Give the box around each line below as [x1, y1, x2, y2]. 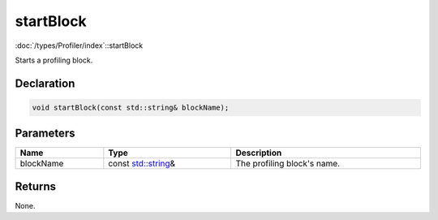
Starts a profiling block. [15, 55, 93, 65]
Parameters [15, 127, 75, 140]
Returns [15, 179, 57, 193]
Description [235, 147, 282, 158]
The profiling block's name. [235, 158, 341, 170]
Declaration [15, 76, 75, 90]
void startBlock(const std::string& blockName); [32, 102, 230, 112]
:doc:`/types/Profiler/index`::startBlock [15, 41, 144, 50]
